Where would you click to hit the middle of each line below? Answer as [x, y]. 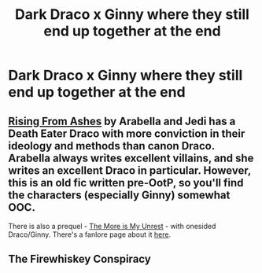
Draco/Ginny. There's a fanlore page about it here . [90, 234]
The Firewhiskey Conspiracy [79, 259]
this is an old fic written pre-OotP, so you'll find [126, 183]
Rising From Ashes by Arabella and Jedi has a [122, 121]
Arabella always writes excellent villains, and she [131, 158]
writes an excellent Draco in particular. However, [130, 170]
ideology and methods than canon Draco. [111, 146]
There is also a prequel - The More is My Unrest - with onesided [112, 226]
